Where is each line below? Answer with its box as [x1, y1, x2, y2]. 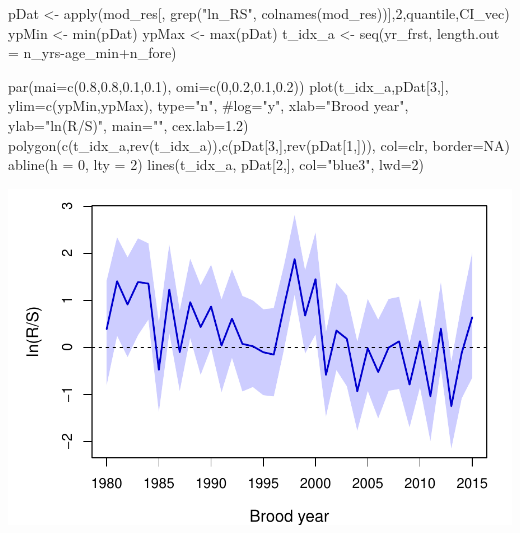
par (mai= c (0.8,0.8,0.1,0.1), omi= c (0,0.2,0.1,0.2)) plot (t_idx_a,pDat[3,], [8, 75, 449, 96]
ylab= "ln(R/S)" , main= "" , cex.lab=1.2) [8, 114, 249, 135]
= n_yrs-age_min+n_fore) [8, 42, 177, 63]
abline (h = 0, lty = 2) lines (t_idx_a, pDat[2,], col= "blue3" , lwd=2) [8, 154, 425, 175]
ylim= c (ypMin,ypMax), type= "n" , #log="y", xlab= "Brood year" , [8, 95, 409, 116]
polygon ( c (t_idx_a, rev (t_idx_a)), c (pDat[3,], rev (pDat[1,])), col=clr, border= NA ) [8, 134, 511, 155]
